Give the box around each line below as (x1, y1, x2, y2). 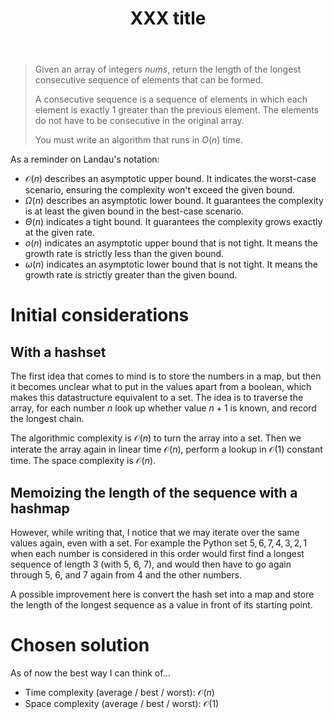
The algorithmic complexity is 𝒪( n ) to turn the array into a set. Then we (10, 432, 302, 444)
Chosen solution (10, 634, 150, 657)
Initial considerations (10, 304, 190, 327)
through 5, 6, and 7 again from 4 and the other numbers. (10, 569, 243, 581)
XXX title (129, 7, 207, 30)
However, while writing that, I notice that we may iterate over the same (10, 527, 300, 538)
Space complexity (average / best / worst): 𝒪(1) (24, 697, 220, 709)
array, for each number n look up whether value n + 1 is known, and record (10, 402, 317, 414)
